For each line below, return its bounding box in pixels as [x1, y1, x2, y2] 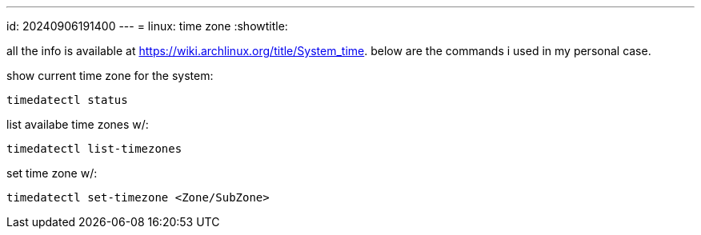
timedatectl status [6, 94, 128, 106]
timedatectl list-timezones [6, 142, 182, 155]
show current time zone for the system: [6, 69, 214, 82]
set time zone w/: [6, 166, 98, 180]
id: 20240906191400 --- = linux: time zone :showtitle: [6, 19, 288, 33]
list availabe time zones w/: [6, 117, 149, 131]
